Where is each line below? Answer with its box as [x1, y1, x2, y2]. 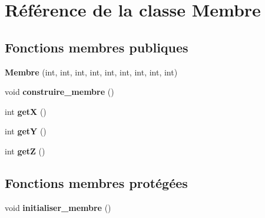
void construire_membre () [5, 85, 114, 98]
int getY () [5, 125, 47, 137]
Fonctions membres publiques [5, 38, 188, 56]
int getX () [5, 105, 47, 117]
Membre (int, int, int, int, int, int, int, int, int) [5, 65, 178, 78]
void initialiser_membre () [5, 201, 111, 213]
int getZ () [5, 144, 45, 157]
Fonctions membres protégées [5, 173, 188, 191]
